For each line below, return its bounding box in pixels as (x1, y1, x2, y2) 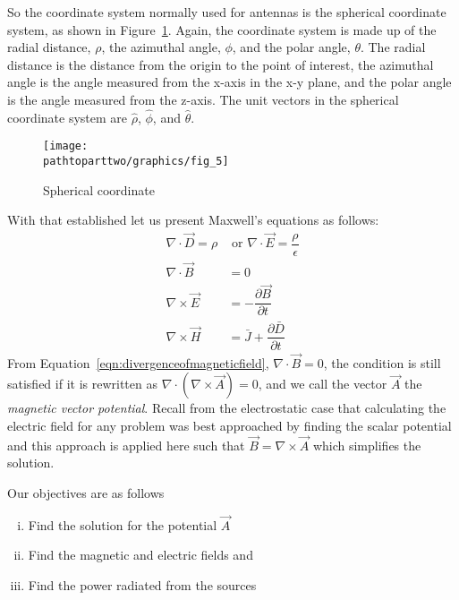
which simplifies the (312, 435, 421, 454)
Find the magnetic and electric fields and (28, 545, 253, 564)
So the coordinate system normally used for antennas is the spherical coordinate (7, 3, 446, 21)
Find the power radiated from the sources (28, 576, 257, 594)
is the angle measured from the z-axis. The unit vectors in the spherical (7, 90, 399, 108)
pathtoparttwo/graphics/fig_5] (43, 155, 229, 168)
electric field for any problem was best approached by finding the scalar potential (7, 416, 452, 434)
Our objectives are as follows (7, 484, 165, 501)
